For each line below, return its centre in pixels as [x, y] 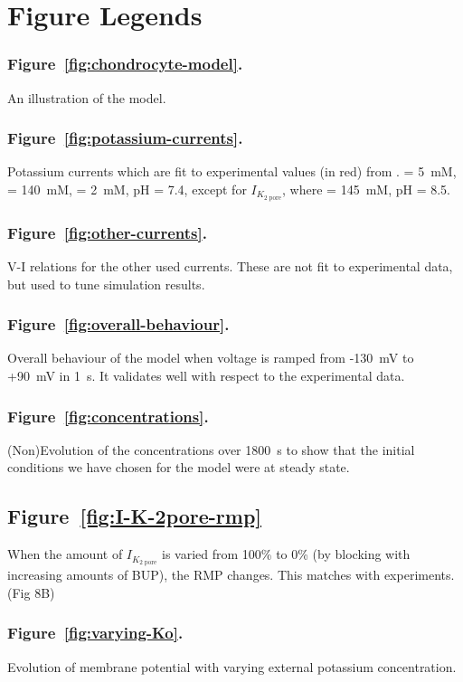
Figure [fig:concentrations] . [108, 416]
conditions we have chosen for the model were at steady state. [179, 467]
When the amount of [65, 554]
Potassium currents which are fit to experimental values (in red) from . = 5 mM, [232, 171]
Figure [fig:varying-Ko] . [95, 633]
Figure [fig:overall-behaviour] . [118, 324]
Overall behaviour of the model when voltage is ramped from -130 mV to [211, 358]
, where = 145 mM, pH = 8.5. [366, 189]
